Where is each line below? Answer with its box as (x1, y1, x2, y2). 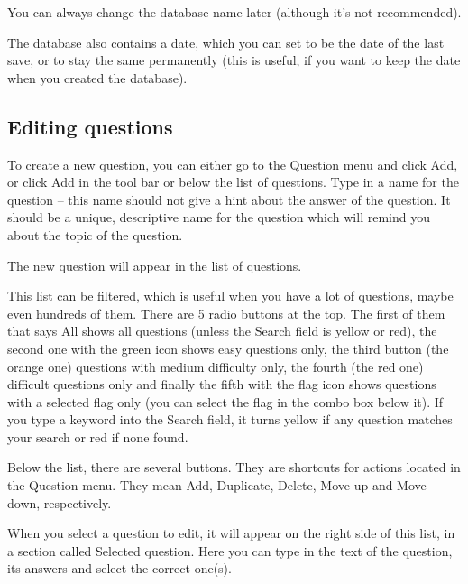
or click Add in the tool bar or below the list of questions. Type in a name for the (7, 172, 459, 191)
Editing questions (7, 112, 173, 140)
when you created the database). (7, 68, 188, 87)
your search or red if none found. (7, 427, 188, 446)
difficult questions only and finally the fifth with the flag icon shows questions (7, 375, 436, 394)
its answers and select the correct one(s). (7, 559, 232, 578)
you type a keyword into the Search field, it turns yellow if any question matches (7, 410, 453, 429)
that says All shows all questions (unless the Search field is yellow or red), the (7, 321, 437, 340)
